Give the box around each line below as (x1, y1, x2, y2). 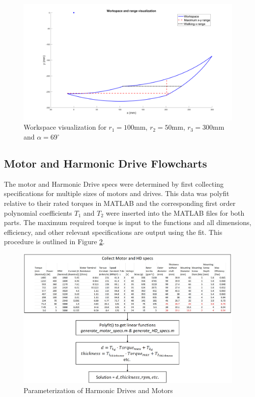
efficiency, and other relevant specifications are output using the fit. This (4, 227, 223, 237)
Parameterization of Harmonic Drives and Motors (24, 385, 173, 395)
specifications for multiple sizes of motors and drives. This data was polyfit (4, 188, 229, 198)
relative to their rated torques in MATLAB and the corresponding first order (4, 198, 236, 208)
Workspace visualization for (24, 122, 107, 132)
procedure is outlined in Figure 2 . (4, 236, 105, 247)
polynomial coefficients (4, 207, 72, 218)
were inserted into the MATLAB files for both (106, 207, 245, 218)
